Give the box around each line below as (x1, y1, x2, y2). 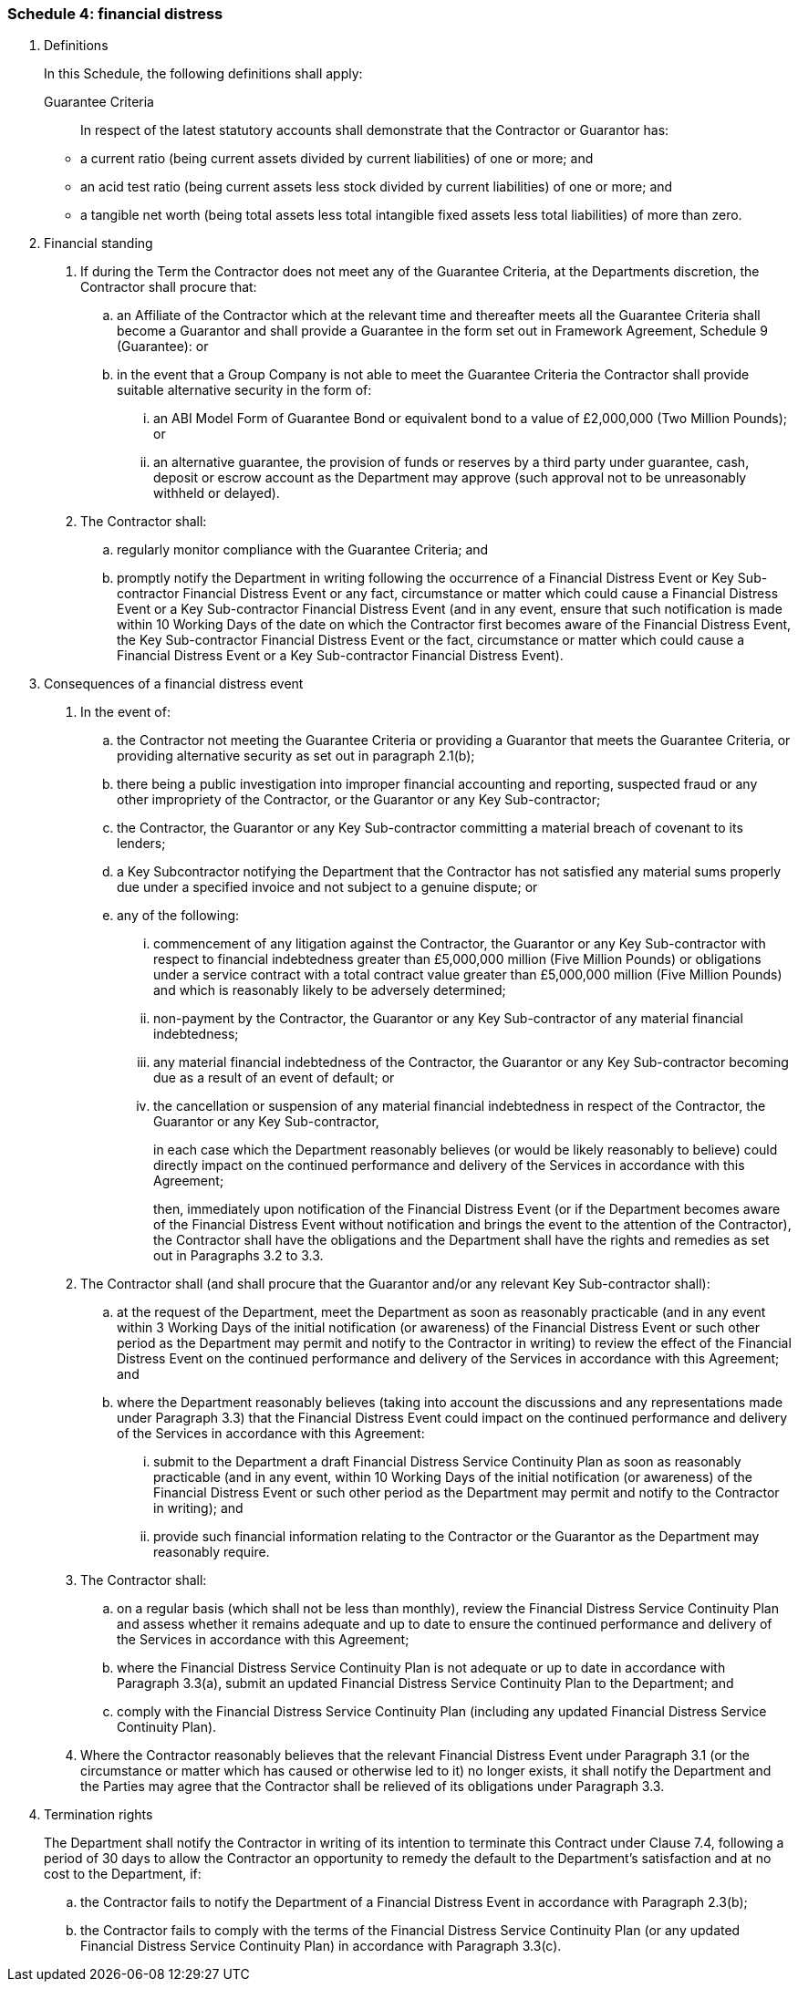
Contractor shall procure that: (80, 279, 257, 295)
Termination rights (44, 1807, 153, 1823)
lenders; (117, 835, 166, 852)
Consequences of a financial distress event (44, 676, 304, 692)
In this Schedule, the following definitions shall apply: (44, 66, 363, 82)
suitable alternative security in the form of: (117, 382, 372, 399)
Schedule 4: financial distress (7, 5, 223, 23)
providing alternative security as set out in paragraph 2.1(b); (117, 748, 475, 764)
